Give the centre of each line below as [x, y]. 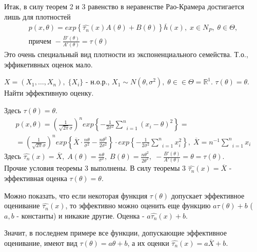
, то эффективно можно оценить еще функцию [138, 205]
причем [40, 41]
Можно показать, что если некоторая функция [76, 195]
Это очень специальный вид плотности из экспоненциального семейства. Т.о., [126, 54]
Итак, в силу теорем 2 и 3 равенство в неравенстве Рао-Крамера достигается [124, 6]
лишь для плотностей [37, 16]
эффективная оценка [36, 178]
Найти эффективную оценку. [49, 93]
